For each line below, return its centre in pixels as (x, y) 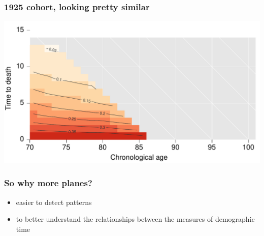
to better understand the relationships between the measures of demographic (135, 219)
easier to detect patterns (54, 202)
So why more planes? (48, 183)
